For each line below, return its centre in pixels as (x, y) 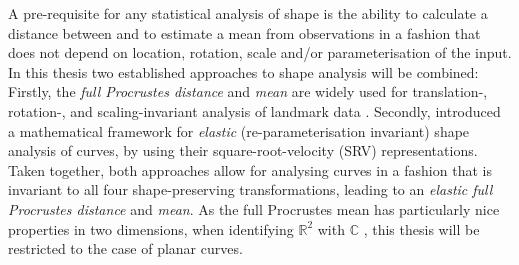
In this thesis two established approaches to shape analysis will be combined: (243, 71)
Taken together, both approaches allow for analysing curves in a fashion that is (250, 169)
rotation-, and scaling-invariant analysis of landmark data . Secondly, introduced (254, 110)
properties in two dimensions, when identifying (151, 228)
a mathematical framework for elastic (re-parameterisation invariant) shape (239, 130)
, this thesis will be (421, 228)
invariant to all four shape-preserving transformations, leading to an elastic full (250, 189)
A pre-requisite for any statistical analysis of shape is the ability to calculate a (248, 13)
